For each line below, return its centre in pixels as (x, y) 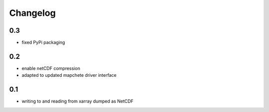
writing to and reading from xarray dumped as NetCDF (78, 101)
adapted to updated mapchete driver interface (69, 75)
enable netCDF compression (51, 68)
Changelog (32, 13)
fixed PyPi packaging (43, 43)
